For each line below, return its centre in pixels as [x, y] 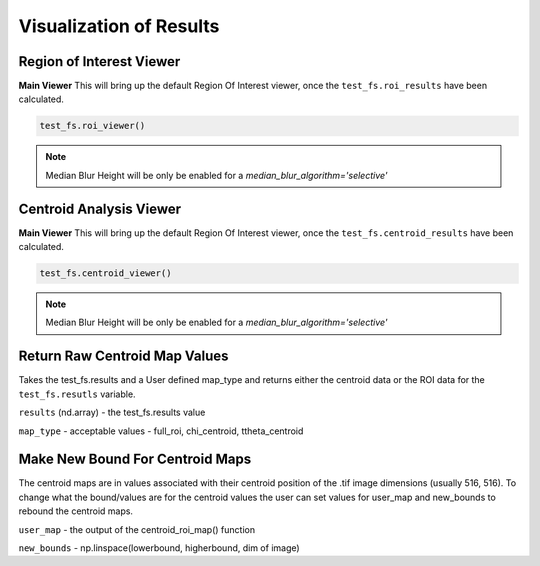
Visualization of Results [119, 26]
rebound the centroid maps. [76, 511]
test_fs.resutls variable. [77, 394]
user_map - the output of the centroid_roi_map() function [136, 529]
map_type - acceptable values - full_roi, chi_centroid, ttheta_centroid [161, 431]
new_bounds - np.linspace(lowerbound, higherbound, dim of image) [159, 548]
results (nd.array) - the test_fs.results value [112, 412]
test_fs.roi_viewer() [92, 126]
